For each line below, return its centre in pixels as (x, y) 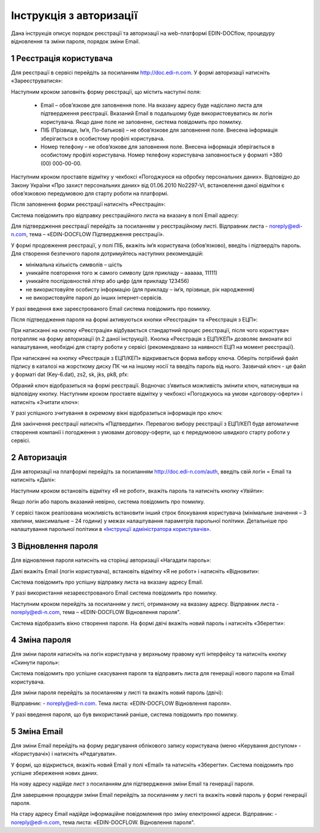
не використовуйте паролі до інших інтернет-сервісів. (94, 298)
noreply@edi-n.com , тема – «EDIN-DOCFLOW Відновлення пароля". (96, 612)
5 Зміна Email (37, 731)
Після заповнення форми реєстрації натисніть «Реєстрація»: (88, 204)
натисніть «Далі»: (33, 480)
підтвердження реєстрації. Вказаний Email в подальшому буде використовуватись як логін (156, 113)
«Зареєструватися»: (37, 81)
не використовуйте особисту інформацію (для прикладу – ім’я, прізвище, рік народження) (140, 289)
